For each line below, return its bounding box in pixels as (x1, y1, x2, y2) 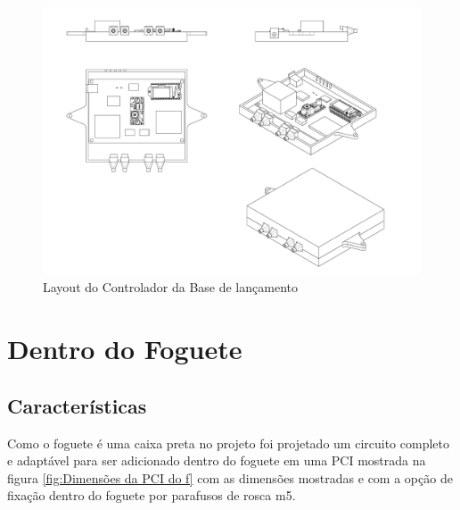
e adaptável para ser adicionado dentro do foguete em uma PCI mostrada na (7, 451, 426, 470)
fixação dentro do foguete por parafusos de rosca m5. (7, 486, 296, 505)
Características (7, 391, 147, 419)
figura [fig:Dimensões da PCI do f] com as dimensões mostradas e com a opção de (7, 468, 453, 487)
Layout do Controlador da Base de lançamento (43, 278, 298, 297)
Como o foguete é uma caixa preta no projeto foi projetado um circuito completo (7, 433, 449, 452)
